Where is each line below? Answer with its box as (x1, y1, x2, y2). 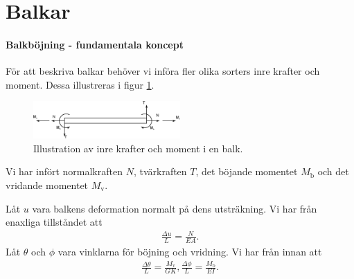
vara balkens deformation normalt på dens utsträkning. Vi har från (32, 201, 317, 215)
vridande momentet (6, 177, 89, 192)
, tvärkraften (133, 164, 187, 179)
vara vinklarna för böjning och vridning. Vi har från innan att (57, 244, 322, 259)
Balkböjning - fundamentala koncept (6, 37, 184, 51)
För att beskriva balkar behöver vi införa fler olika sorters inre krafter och (6, 64, 320, 78)
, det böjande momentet (195, 164, 298, 179)
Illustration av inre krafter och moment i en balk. (33, 141, 243, 155)
